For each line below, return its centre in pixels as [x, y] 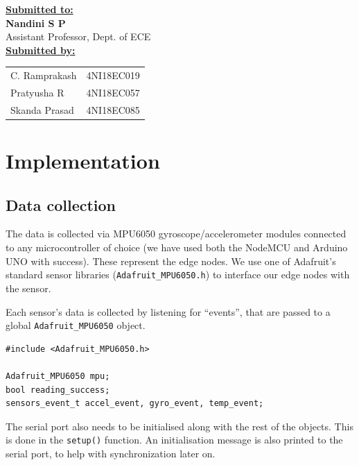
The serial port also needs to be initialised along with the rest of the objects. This [179, 426]
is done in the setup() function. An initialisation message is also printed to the [174, 440]
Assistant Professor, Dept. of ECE [78, 36]
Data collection [61, 204]
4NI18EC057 [113, 92]
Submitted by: [41, 50]
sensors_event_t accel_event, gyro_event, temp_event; [135, 404]
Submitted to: [40, 9]
